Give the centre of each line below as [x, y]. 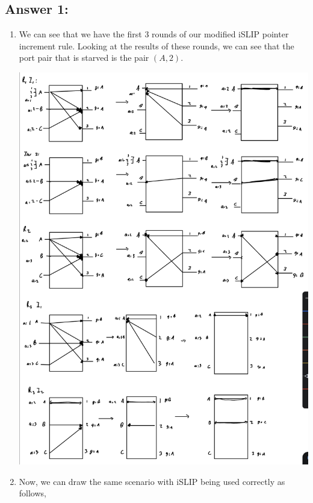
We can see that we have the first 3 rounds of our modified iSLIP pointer [154, 34]
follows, [33, 493]
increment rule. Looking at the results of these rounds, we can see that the [156, 45]
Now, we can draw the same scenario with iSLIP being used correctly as [152, 481]
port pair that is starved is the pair [84, 58]
